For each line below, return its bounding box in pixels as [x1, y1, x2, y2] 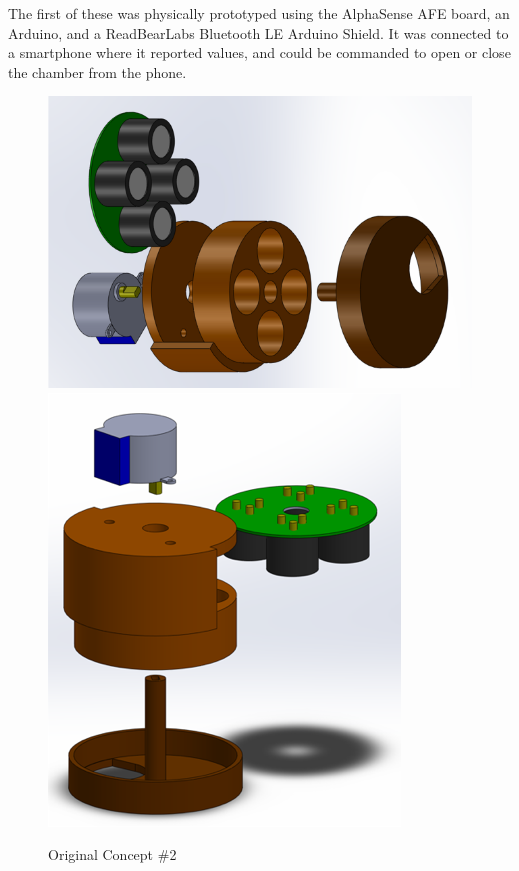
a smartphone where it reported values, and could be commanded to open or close [8, 42, 511, 63]
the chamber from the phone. [8, 61, 187, 82]
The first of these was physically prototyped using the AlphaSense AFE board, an [8, 3, 510, 23]
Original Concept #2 [48, 844, 177, 865]
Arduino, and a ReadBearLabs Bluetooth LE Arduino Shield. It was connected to [8, 22, 509, 43]
